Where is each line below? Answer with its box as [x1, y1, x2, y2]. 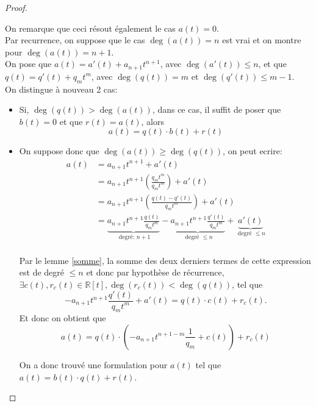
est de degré [19, 266, 65, 279]
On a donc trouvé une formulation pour [19, 358, 168, 371]
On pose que [5, 57, 52, 70]
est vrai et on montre [222, 34, 301, 46]
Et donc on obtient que [19, 312, 106, 324]
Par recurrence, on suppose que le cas [5, 34, 145, 46]
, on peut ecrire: [223, 144, 282, 157]
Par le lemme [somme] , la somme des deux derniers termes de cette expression [19, 254, 311, 266]
